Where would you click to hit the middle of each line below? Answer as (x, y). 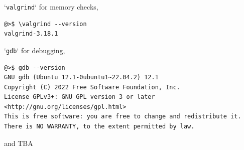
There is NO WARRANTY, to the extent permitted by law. (99, 127)
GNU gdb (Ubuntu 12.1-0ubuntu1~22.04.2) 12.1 (81, 78)
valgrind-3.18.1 (31, 34)
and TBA (19, 143)
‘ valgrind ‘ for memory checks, (51, 7)
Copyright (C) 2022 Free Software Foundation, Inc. (92, 87)
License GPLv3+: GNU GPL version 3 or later (80, 97)
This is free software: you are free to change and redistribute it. (123, 117)
